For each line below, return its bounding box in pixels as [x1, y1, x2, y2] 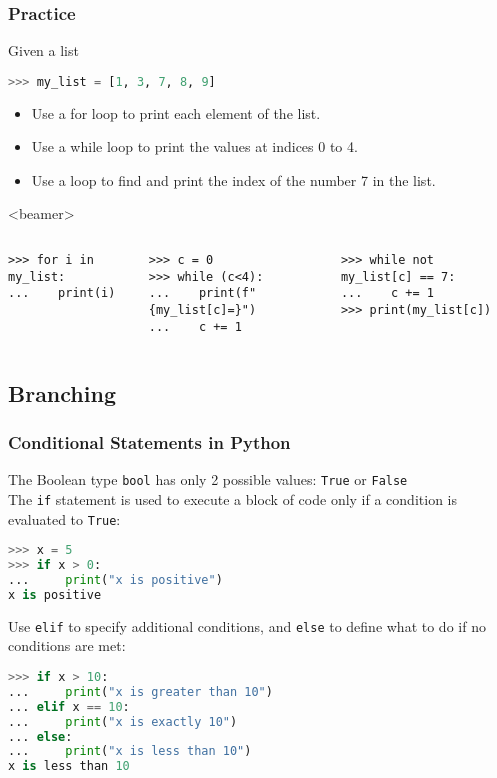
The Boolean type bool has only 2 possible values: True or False [8, 469, 408, 490]
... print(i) [8, 286, 116, 301]
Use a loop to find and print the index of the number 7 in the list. [31, 169, 436, 190]
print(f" [198, 286, 257, 301]
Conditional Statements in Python [8, 430, 291, 455]
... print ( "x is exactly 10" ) [8, 714, 238, 729]
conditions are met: [8, 635, 126, 656]
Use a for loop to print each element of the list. [31, 102, 321, 123]
